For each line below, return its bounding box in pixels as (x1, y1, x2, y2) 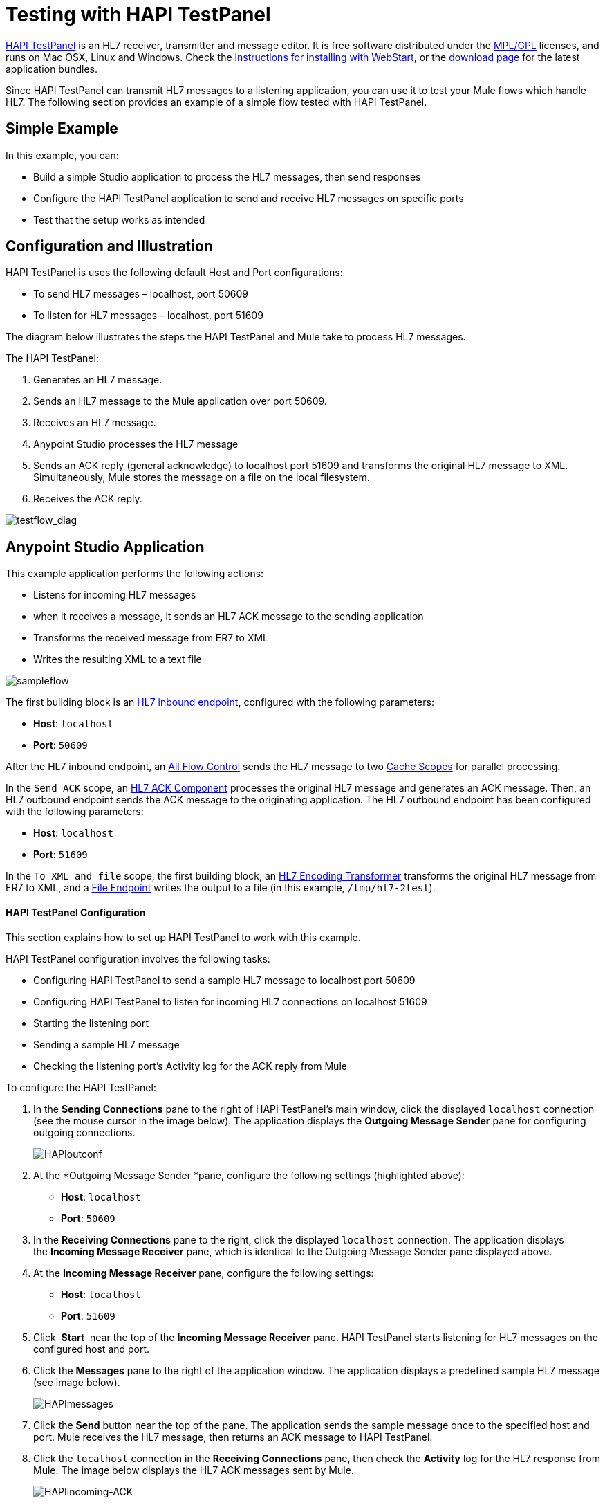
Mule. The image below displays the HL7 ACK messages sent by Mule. (33, 1464, 354, 1476)
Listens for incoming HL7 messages (33, 589, 196, 601)
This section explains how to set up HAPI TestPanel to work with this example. (6, 931, 361, 943)
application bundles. (6, 62, 98, 75)
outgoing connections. (33, 1126, 136, 1138)
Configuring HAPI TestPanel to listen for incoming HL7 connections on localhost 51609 (33, 995, 427, 1008)
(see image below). (33, 1376, 120, 1388)
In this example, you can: (6, 149, 119, 161)
